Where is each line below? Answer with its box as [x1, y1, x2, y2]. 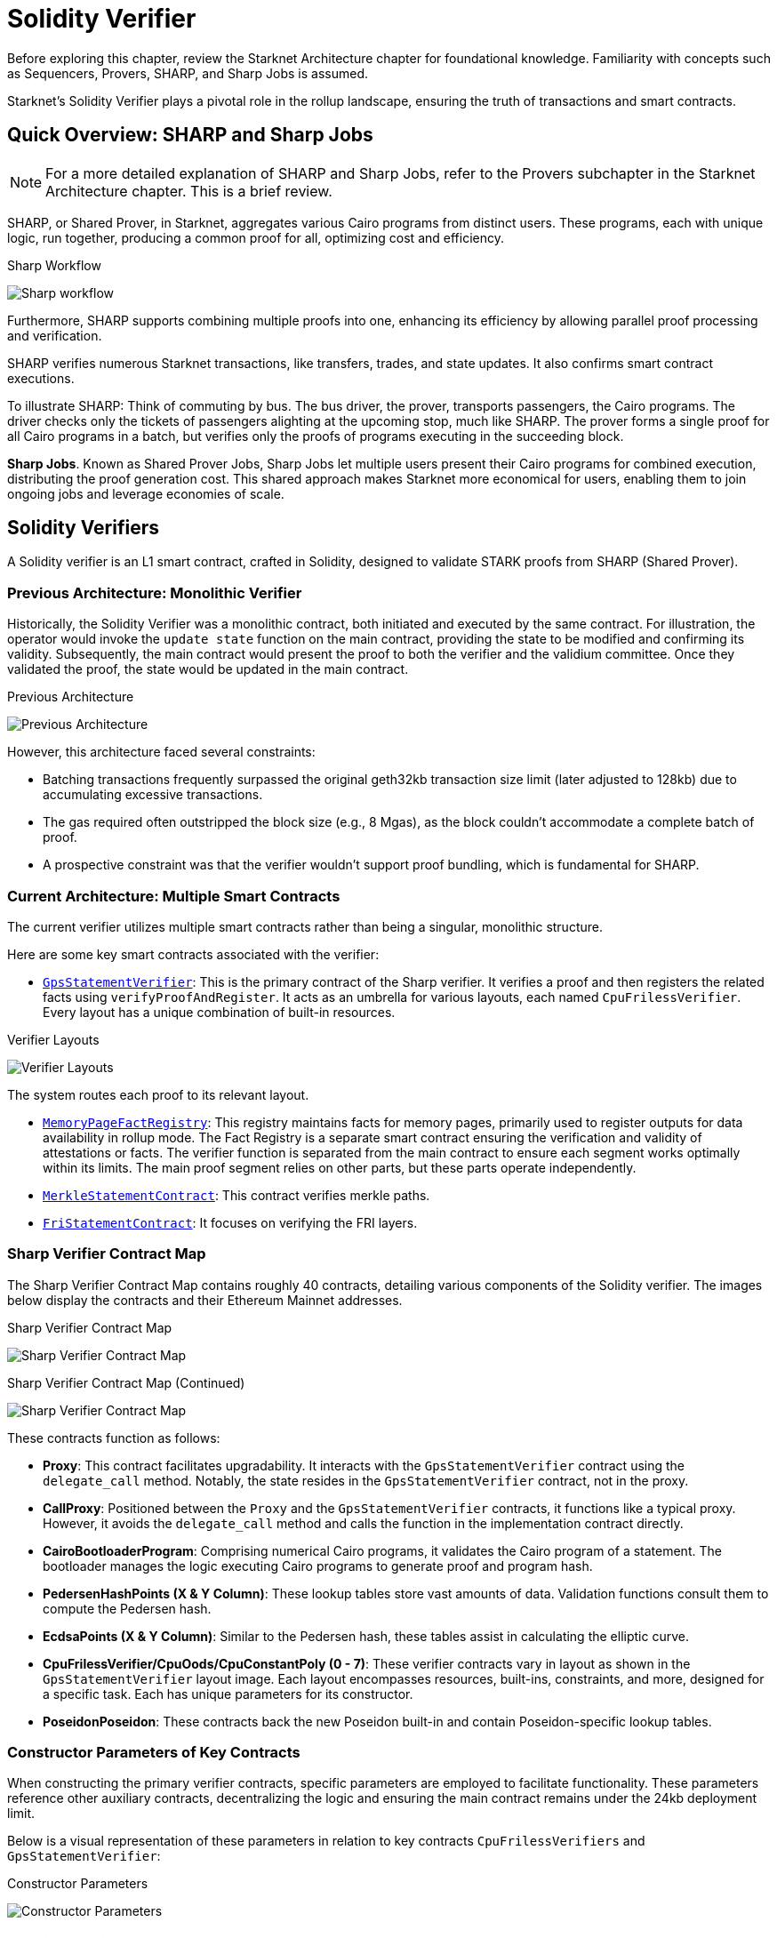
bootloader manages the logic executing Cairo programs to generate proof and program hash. [43, 1558, 593, 1574]
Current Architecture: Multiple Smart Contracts [7, 886, 340, 905]
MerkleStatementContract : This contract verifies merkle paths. [43, 1187, 430, 1203]
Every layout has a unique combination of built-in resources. [43, 1004, 396, 1020]
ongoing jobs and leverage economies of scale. [7, 485, 284, 501]
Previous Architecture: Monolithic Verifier [7, 583, 302, 602]
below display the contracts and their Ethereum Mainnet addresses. [7, 1292, 403, 1308]
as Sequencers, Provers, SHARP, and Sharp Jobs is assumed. [7, 65, 369, 81]
